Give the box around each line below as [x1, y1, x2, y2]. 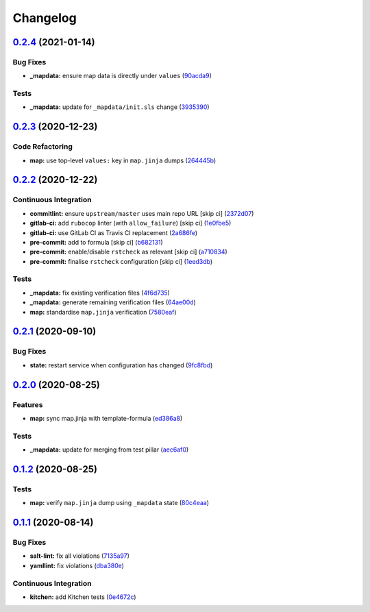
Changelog [12, 10, 77, 25]
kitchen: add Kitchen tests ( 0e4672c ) [29, 593, 136, 601]
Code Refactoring [12, 142, 73, 151]
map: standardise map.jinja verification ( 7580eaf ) [29, 308, 177, 316]
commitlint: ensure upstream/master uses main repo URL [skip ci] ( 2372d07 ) [29, 209, 254, 217]
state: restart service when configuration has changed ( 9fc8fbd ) [29, 360, 213, 369]
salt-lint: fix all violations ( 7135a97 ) [29, 552, 130, 560]
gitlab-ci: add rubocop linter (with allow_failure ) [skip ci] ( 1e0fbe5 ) [29, 219, 232, 228]
